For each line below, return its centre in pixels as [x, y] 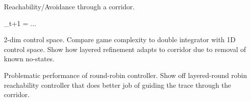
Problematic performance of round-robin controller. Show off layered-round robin [125, 75]
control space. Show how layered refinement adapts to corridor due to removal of [125, 49]
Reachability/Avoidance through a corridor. [69, 6]
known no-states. [29, 59]
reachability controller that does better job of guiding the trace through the [118, 85]
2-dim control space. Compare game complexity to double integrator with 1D [120, 39]
